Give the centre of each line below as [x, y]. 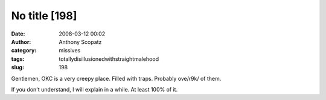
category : [24, 51]
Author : [21, 42]
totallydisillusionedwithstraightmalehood [109, 59]
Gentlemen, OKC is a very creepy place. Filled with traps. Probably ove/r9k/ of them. [116, 78]
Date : [18, 34]
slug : [18, 67]
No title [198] [44, 16]
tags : [18, 59]
